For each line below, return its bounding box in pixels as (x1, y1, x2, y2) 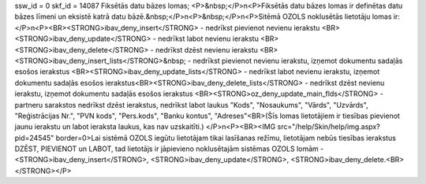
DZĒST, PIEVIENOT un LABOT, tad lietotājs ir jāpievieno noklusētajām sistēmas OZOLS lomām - (14, 144, 324, 153)
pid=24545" (14, 133, 54, 142)
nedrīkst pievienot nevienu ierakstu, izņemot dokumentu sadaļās (192, 56, 403, 65)
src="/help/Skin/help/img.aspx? (277, 122, 380, 131)
